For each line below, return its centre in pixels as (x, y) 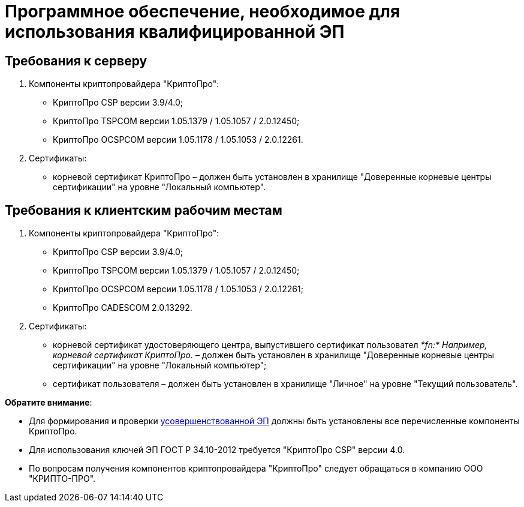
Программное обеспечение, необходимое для (203, 11)
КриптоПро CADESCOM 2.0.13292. (123, 308)
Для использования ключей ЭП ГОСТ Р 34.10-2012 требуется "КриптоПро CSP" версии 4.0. (217, 450)
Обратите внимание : (49, 403)
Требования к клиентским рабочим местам (144, 210)
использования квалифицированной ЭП (175, 32)
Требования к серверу (76, 61)
